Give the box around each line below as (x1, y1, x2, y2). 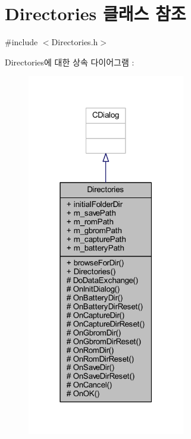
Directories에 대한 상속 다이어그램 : (5, 55, 134, 68)
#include (5, 36, 38, 48)
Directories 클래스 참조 (5, 1, 186, 26)
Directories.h (51, 36, 98, 48)
